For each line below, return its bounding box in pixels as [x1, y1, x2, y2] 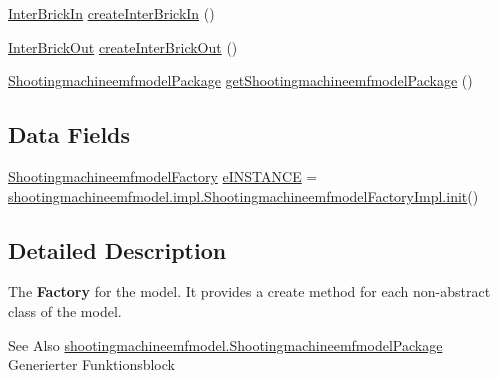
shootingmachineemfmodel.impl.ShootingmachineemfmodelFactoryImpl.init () [8, 185, 479, 206]
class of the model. [8, 300, 122, 321]
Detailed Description [8, 234, 227, 265]
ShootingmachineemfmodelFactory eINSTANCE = [8, 165, 318, 186]
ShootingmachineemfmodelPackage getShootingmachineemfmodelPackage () [8, 70, 473, 91]
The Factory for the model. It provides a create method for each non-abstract [8, 281, 491, 302]
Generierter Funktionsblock [8, 354, 175, 375]
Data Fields [8, 119, 131, 150]
